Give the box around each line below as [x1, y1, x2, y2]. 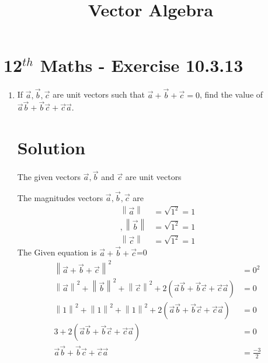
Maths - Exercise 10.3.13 [40, 53, 243, 77]
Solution [17, 136, 86, 160]
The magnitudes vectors [17, 192, 103, 204]
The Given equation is [17, 246, 97, 258]
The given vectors [17, 171, 81, 183]
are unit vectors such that [53, 88, 145, 101]
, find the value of [199, 88, 263, 101]
